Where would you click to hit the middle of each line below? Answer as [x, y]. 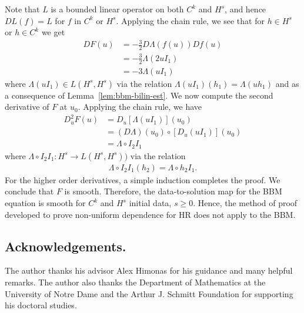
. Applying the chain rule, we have [140, 107]
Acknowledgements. [66, 246]
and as [287, 83]
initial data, [150, 203]
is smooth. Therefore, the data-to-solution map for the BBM [173, 191]
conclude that [29, 191]
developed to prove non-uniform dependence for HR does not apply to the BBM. [150, 214]
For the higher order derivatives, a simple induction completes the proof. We [143, 179]
